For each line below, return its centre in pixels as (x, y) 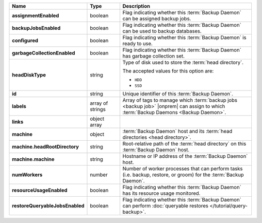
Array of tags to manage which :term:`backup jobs (180, 100)
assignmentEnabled (35, 16)
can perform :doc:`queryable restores (165, 206)
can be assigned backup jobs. (157, 19)
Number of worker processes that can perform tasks (183, 169)
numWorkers (27, 175)
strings (98, 109)
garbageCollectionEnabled (43, 53)
